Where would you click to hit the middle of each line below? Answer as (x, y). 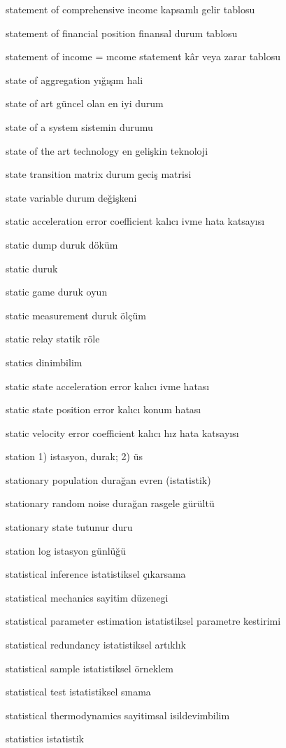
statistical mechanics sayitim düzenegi (87, 597)
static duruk (32, 268)
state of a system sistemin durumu (79, 126)
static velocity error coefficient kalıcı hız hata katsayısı (122, 432)
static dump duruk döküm (62, 244)
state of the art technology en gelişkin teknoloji (107, 150)
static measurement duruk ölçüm (76, 315)
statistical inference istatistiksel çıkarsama (96, 574)
